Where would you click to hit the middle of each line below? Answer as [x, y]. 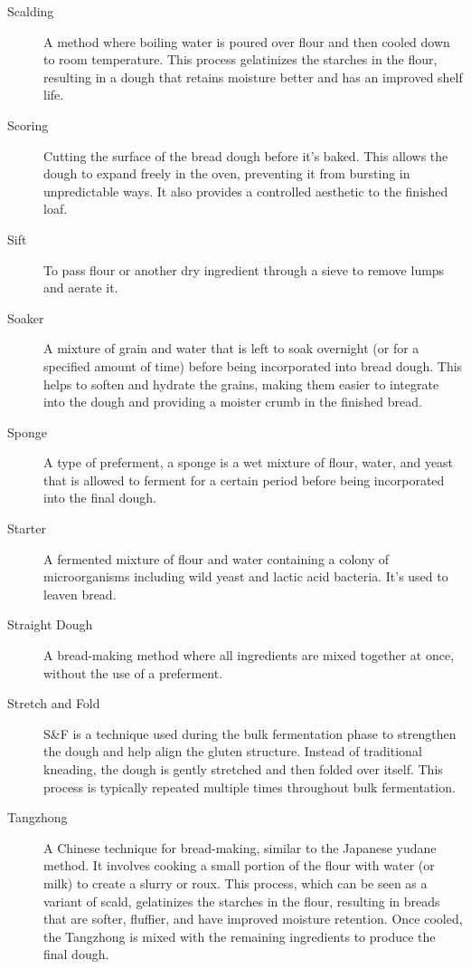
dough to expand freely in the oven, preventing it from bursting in [227, 173]
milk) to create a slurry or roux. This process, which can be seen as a [235, 883]
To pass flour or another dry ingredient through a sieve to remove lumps [244, 269]
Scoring [28, 125]
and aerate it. [81, 288]
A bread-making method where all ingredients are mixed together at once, [249, 655]
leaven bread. [80, 594]
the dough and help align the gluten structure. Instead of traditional [233, 751]
